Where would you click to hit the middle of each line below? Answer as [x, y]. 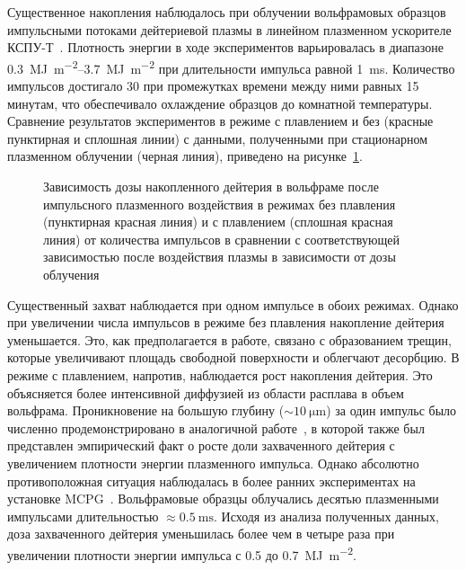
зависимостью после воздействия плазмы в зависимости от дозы [220, 257]
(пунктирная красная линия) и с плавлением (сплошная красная [218, 222]
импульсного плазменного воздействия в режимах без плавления [220, 204]
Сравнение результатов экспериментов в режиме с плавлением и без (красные [220, 121]
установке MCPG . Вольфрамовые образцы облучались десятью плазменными [223, 499]
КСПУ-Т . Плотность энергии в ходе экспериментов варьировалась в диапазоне [225, 47]
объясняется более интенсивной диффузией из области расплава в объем [206, 392]
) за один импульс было [391, 410]
